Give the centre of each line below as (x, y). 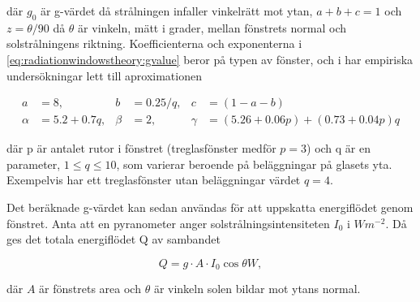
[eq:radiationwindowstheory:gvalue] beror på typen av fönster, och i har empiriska (210, 59)
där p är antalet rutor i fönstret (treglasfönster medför (141, 148)
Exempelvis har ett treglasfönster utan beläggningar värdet (154, 180)
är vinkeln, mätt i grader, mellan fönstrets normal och (212, 27)
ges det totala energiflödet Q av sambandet (114, 239)
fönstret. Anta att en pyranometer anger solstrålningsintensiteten (168, 223)
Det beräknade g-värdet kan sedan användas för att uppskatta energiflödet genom (210, 207)
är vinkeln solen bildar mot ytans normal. (257, 289)
